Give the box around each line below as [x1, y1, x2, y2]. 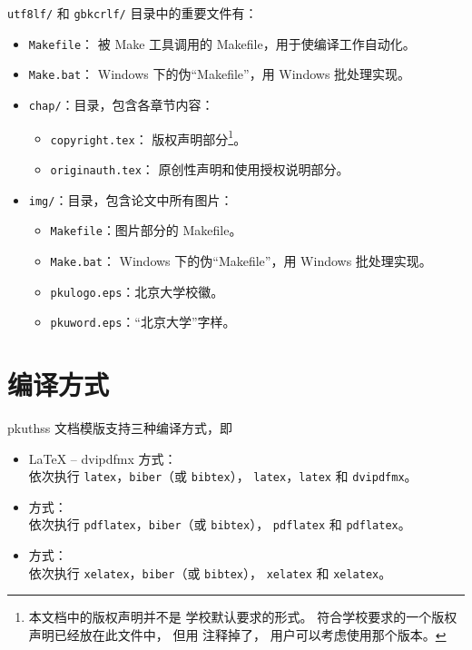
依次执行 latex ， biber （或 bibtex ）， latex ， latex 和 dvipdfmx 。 [28, 467, 418, 486]
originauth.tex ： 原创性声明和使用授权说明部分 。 [50, 159, 349, 178]
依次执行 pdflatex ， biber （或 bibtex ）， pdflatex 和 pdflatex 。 [28, 515, 411, 534]
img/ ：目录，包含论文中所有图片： [28, 190, 233, 209]
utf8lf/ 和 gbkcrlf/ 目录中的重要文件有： [7, 4, 258, 22]
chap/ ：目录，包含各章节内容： [28, 94, 214, 113]
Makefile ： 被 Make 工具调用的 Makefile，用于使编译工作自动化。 [28, 34, 416, 53]
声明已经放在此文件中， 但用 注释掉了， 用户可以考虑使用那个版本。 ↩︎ [28, 625, 447, 644]
